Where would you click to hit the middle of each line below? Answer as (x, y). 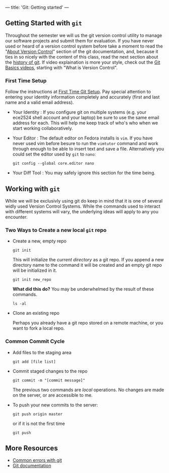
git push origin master (38, 414)
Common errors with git (37, 460)
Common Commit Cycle (35, 342)
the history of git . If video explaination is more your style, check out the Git (83, 62)
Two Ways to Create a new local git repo (56, 230)
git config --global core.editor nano (53, 164)
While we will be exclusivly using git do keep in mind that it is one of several (84, 201)
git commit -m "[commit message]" (49, 380)
